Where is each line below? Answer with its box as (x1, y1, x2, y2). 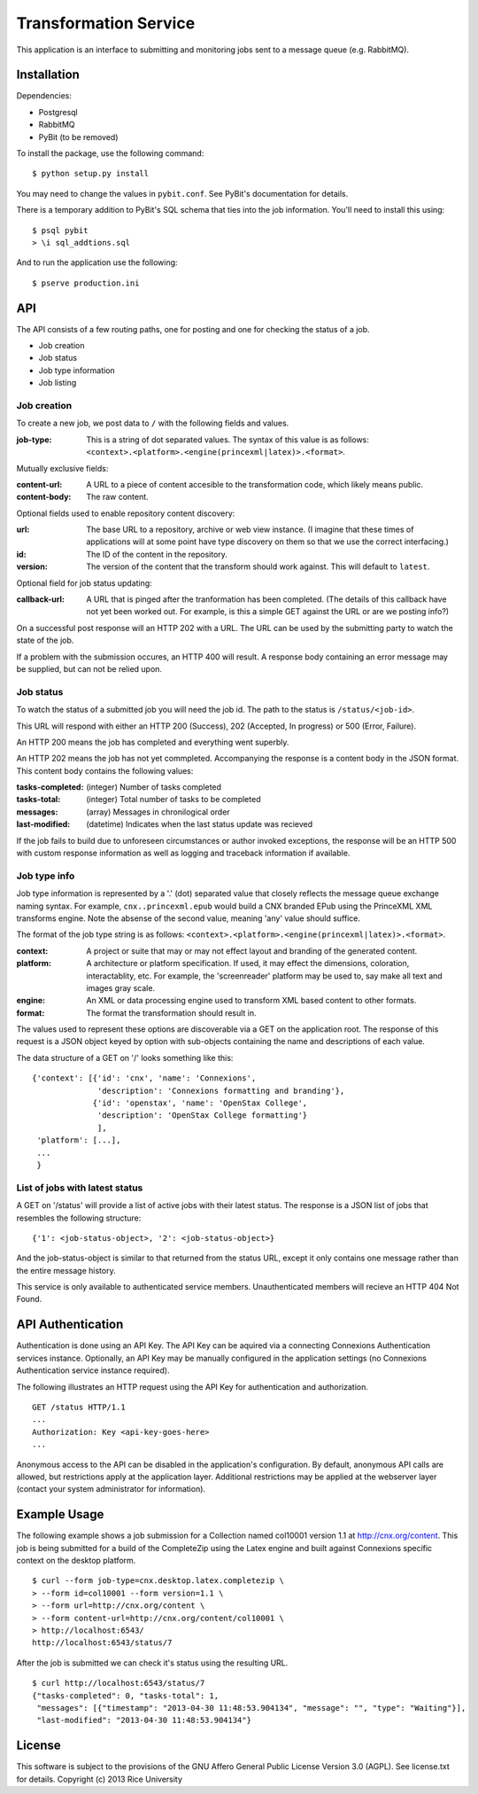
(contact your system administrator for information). (16, 1484, 206, 1494)
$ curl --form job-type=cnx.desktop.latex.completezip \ (32, 1576, 285, 1586)
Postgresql (38, 106, 79, 117)
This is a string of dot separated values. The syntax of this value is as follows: (86, 434, 369, 445)
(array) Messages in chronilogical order (86, 807, 230, 817)
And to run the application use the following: (16, 257, 178, 268)
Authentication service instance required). (16, 1365, 170, 1376)
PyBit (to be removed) (38, 131, 119, 142)
